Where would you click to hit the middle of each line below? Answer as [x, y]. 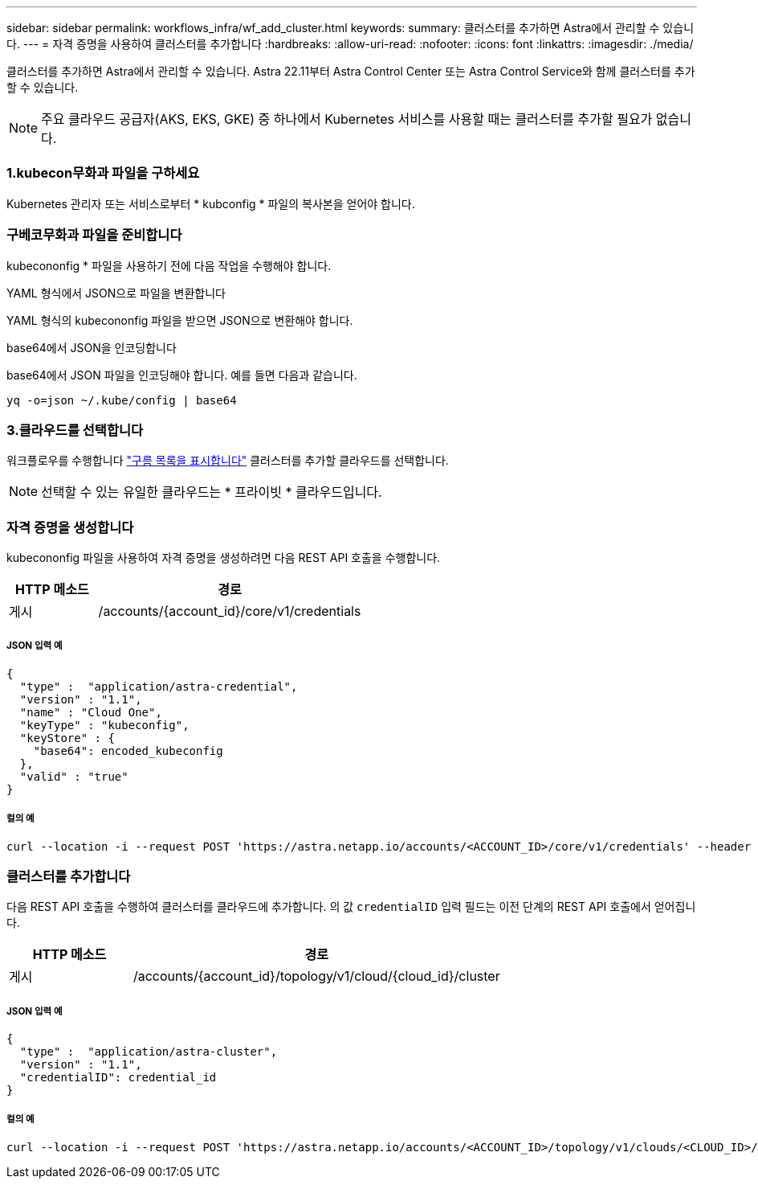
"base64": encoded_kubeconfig [128, 750]
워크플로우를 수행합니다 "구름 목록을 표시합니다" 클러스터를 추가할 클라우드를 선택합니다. [228, 461]
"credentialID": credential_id [118, 1078]
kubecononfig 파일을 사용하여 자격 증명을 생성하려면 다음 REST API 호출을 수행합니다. [224, 558]
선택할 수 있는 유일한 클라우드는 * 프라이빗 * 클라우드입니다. [212, 492]
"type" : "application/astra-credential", [159, 686]
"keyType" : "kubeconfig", [104, 725]
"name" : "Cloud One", [91, 712]
